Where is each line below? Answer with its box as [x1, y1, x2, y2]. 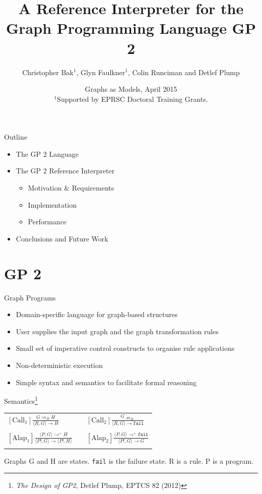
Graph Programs [4, 292, 56, 302]
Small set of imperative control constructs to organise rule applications [16, 343, 235, 353]
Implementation [28, 199, 77, 210]
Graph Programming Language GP [6, 18, 256, 38]
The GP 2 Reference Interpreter [16, 165, 115, 176]
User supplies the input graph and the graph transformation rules [16, 326, 219, 336]
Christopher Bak [22, 67, 74, 77]
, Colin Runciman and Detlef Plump [127, 67, 240, 77]
